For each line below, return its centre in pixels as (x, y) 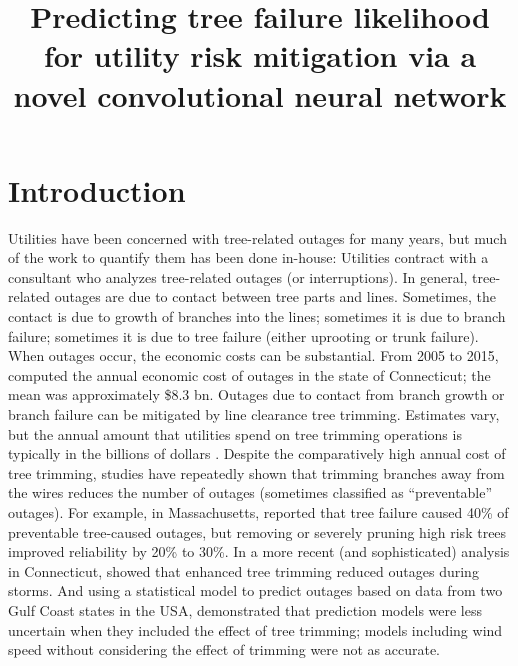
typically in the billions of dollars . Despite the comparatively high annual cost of (257, 453)
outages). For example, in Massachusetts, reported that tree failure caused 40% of (258, 512)
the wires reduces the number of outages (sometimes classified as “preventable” (250, 492)
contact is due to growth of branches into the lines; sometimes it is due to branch (257, 316)
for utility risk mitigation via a (260, 55)
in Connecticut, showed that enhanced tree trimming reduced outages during (243, 570)
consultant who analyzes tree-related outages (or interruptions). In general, (238, 276)
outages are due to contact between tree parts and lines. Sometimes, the (275, 296)
